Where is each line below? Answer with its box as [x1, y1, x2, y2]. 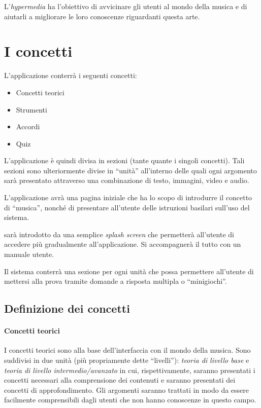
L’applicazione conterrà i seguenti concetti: [4, 70, 137, 81]
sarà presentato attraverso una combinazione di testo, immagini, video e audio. [4, 175, 249, 186]
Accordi [16, 121, 40, 132]
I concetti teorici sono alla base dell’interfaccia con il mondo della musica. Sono [4, 345, 251, 355]
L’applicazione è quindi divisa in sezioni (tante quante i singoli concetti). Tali [4, 155, 245, 166]
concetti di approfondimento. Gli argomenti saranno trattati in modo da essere [4, 384, 249, 395]
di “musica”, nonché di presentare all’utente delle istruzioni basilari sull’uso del [4, 202, 250, 212]
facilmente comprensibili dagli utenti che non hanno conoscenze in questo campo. [4, 394, 256, 405]
